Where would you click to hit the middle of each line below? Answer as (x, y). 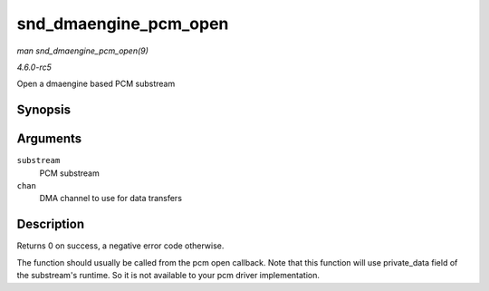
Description (51, 224)
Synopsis (44, 110)
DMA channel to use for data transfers (111, 199)
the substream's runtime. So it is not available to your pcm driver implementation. (168, 276)
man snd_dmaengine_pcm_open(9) (83, 51)
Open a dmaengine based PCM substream (96, 84)
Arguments (49, 139)
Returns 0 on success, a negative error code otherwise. (120, 246)
